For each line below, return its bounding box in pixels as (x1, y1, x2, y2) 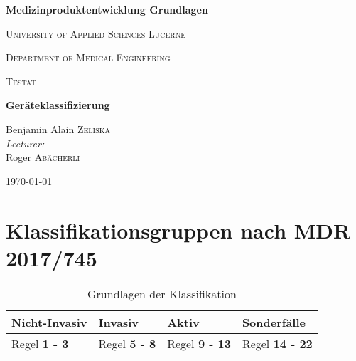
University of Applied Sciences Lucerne (6, 26, 186, 41)
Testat (6, 73, 36, 88)
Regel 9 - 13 (167, 335, 231, 352)
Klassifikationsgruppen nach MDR (6, 215, 351, 244)
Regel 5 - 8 (98, 335, 156, 352)
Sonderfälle (242, 313, 306, 330)
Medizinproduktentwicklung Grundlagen (6, 2, 208, 16)
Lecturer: (6, 135, 45, 150)
